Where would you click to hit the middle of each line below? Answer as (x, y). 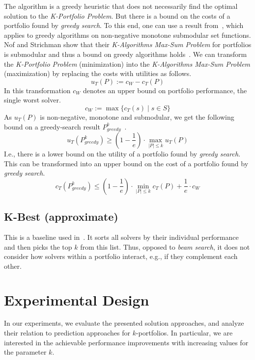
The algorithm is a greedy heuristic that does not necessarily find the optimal (121, 6)
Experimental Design (77, 299)
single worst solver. (32, 100)
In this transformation (37, 90)
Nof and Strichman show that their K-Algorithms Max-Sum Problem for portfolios (128, 44)
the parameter (25, 352)
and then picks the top (38, 246)
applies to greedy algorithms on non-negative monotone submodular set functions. (127, 35)
